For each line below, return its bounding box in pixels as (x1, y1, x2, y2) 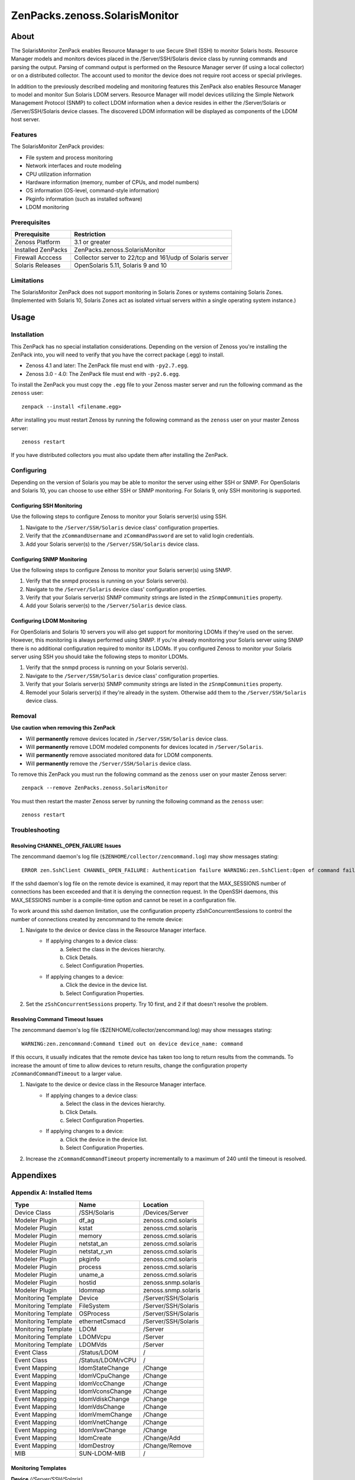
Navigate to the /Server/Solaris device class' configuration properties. (25, 585, 207, 593)
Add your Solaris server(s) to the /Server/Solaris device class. (25, 602, 187, 609)
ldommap (79, 1286, 105, 1294)
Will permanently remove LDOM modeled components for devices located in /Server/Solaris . (25, 743, 263, 750)
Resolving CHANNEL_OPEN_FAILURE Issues (11, 842, 121, 849)
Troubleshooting (11, 826, 60, 834)
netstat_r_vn (79, 1247, 112, 1255)
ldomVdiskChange (79, 1395, 130, 1403)
